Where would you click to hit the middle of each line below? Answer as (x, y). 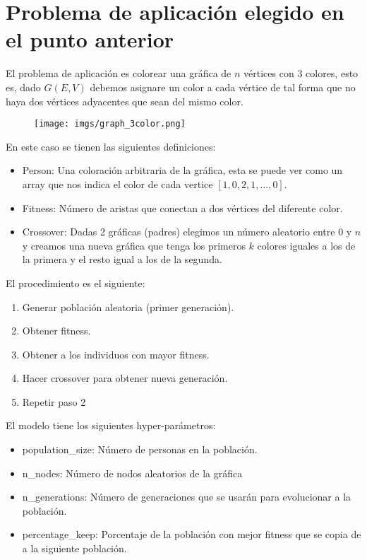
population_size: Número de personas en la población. (140, 449)
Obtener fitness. (56, 331)
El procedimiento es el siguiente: (76, 282)
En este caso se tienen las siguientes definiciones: (111, 146)
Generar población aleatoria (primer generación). (128, 307)
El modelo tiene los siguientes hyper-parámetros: (111, 425)
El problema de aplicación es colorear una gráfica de (119, 73)
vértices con (269, 73)
